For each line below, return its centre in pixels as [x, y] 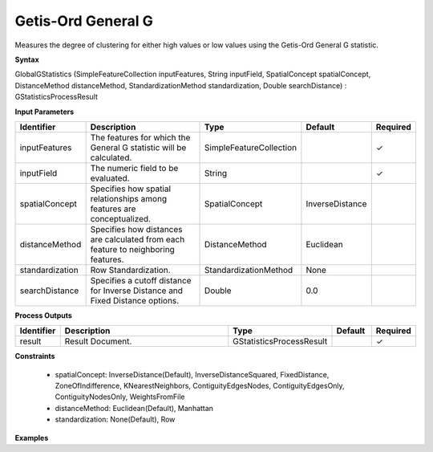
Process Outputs [43, 315]
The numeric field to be [134, 168]
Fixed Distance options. [135, 300]
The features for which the [140, 137]
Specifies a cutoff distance [141, 280]
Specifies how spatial [131, 189]
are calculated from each [138, 239]
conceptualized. [121, 218]
